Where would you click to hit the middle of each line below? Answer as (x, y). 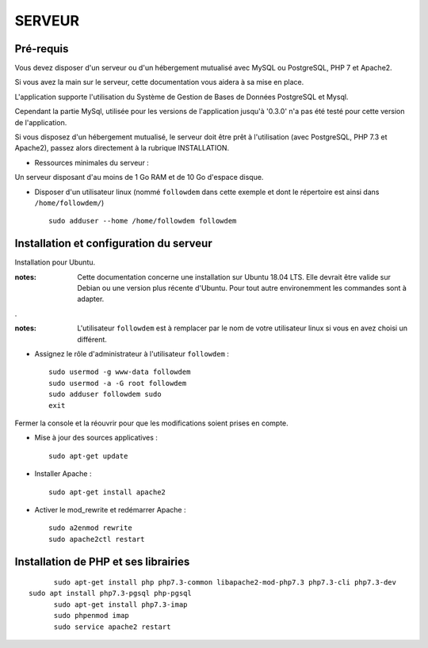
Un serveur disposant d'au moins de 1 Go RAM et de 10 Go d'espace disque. (139, 177)
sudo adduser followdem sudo (105, 395)
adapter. (91, 299)
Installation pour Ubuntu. (55, 262)
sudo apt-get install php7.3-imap (120, 604)
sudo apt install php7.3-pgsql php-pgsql (110, 593)
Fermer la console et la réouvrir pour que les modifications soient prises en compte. (151, 423)
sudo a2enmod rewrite (90, 528)
